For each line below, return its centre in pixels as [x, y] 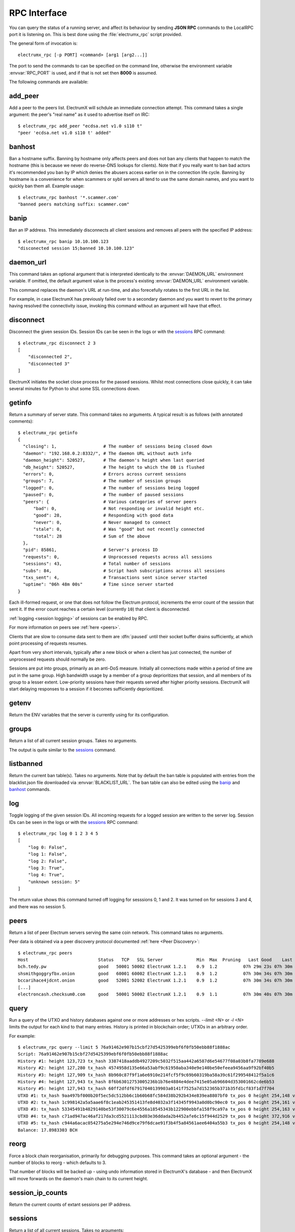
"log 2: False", [47, 861]
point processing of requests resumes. [48, 644]
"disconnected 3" [49, 364]
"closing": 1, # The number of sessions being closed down [118, 446]
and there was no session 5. [38, 906]
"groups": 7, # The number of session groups [102, 481]
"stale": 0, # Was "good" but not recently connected [119, 529]
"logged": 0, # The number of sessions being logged [111, 488]
